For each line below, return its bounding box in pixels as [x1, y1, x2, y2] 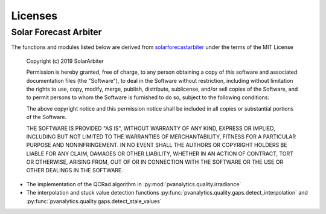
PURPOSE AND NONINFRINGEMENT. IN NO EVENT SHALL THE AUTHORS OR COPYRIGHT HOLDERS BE [26, 141, 287, 149]
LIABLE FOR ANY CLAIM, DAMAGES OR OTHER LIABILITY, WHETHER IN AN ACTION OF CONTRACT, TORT [26, 150, 294, 157]
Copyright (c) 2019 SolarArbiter [26, 57, 104, 65]
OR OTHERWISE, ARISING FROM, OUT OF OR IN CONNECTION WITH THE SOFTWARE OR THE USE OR [26, 158, 284, 166]
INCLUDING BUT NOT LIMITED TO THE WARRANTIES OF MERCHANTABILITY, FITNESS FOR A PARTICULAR [26, 133, 296, 140]
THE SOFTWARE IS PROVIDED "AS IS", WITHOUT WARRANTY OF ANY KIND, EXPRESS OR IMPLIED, [26, 125, 276, 132]
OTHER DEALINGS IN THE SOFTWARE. [26, 167, 124, 174]
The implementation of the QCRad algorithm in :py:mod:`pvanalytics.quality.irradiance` [26, 180, 241, 187]
